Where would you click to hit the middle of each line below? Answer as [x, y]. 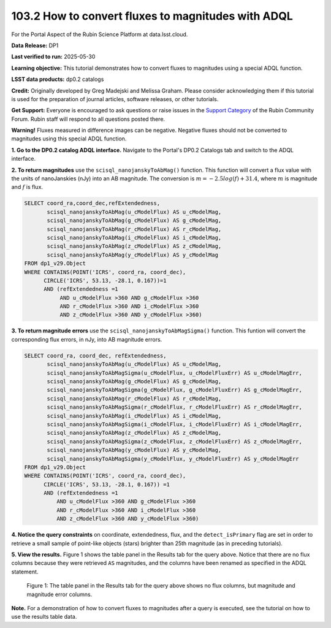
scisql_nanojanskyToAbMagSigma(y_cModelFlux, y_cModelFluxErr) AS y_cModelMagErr [173, 459]
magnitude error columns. [59, 594]
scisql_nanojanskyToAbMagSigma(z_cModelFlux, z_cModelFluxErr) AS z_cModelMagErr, [175, 441]
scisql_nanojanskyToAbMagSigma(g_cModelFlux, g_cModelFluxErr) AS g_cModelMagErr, [175, 390]
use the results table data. [44, 617]
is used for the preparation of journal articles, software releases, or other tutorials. [115, 99]
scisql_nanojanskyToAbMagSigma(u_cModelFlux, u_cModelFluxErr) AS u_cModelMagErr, [175, 373]
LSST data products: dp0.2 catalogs [58, 79]
